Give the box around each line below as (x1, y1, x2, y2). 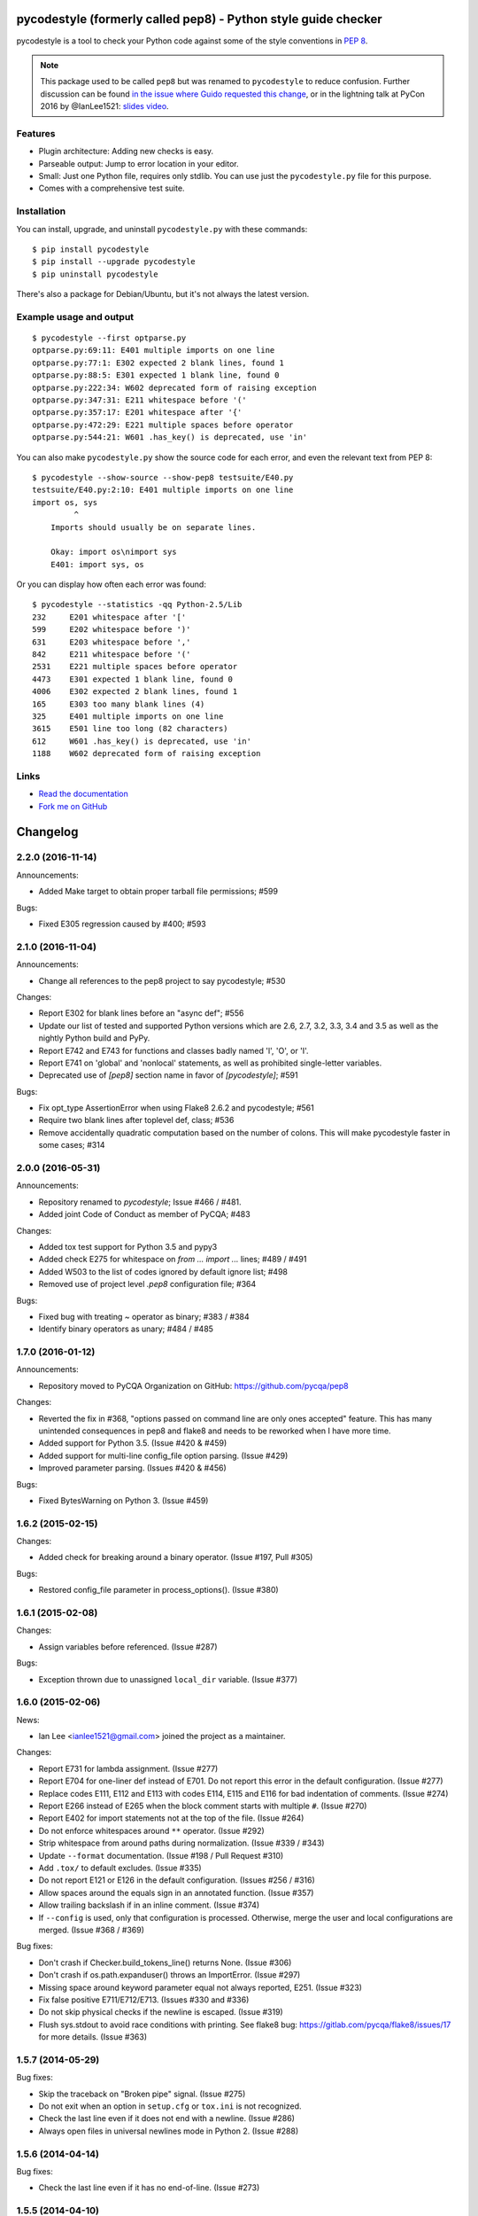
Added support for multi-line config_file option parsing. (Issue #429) (38, 1450, 289, 1461)
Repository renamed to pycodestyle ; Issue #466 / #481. (38, 1197, 243, 1207)
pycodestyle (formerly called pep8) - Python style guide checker (16, 12, 382, 27)
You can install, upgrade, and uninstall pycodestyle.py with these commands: (16, 223, 308, 234)
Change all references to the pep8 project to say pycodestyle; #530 (38, 975, 286, 986)
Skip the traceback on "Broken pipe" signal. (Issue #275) (38, 2088, 246, 2099)
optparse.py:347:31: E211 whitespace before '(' (32, 395, 247, 405)
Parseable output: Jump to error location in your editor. (38, 158, 239, 168)
